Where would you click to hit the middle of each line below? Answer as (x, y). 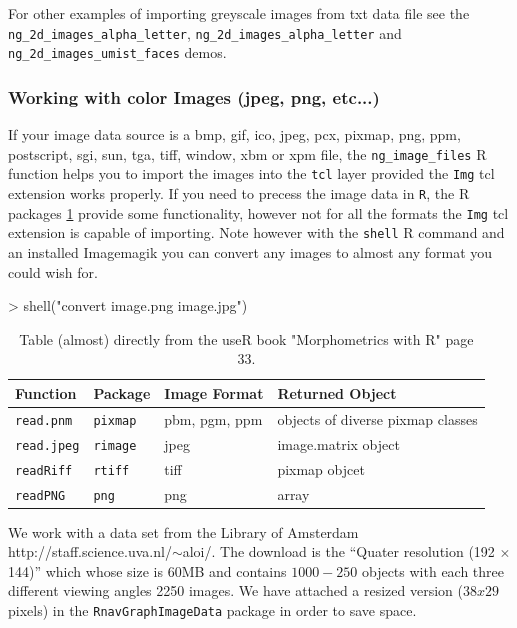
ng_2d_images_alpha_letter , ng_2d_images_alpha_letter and (205, 32)
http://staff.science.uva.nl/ (90, 551)
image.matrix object (338, 443)
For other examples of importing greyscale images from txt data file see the (239, 13)
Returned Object (337, 392)
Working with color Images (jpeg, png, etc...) (194, 96)
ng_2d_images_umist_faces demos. (117, 52)
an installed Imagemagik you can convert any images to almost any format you (250, 252)
